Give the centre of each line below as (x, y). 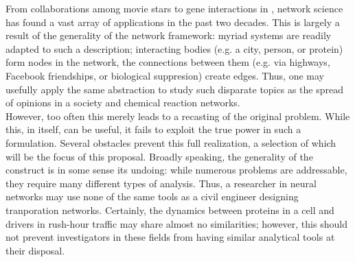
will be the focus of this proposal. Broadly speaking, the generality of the (159, 156)
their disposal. (35, 250)
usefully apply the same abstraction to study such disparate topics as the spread (174, 89)
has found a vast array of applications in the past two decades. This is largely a (173, 22)
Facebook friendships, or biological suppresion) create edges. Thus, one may (165, 75)
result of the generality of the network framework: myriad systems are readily (169, 35)
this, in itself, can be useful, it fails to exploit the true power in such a (153, 129)
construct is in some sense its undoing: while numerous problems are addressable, (176, 170)
